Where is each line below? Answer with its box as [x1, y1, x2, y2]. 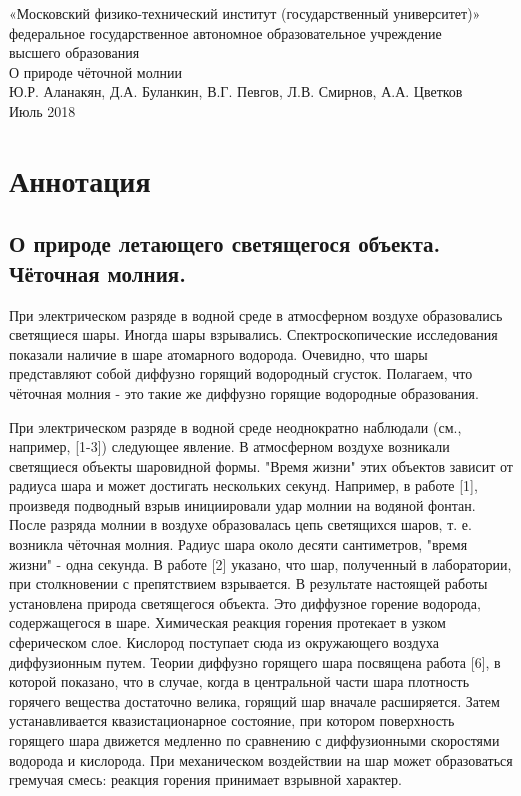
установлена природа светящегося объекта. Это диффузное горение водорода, [9, 592, 481, 613]
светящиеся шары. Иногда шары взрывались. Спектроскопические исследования [9, 324, 498, 345]
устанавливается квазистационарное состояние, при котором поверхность [9, 710, 455, 731]
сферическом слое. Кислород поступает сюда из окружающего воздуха [9, 632, 439, 653]
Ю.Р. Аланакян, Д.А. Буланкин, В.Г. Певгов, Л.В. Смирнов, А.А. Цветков [9, 81, 463, 102]
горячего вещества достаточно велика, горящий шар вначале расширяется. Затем [9, 690, 500, 711]
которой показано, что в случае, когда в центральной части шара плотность [9, 671, 470, 692]
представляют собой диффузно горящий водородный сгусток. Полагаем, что [9, 363, 473, 384]
